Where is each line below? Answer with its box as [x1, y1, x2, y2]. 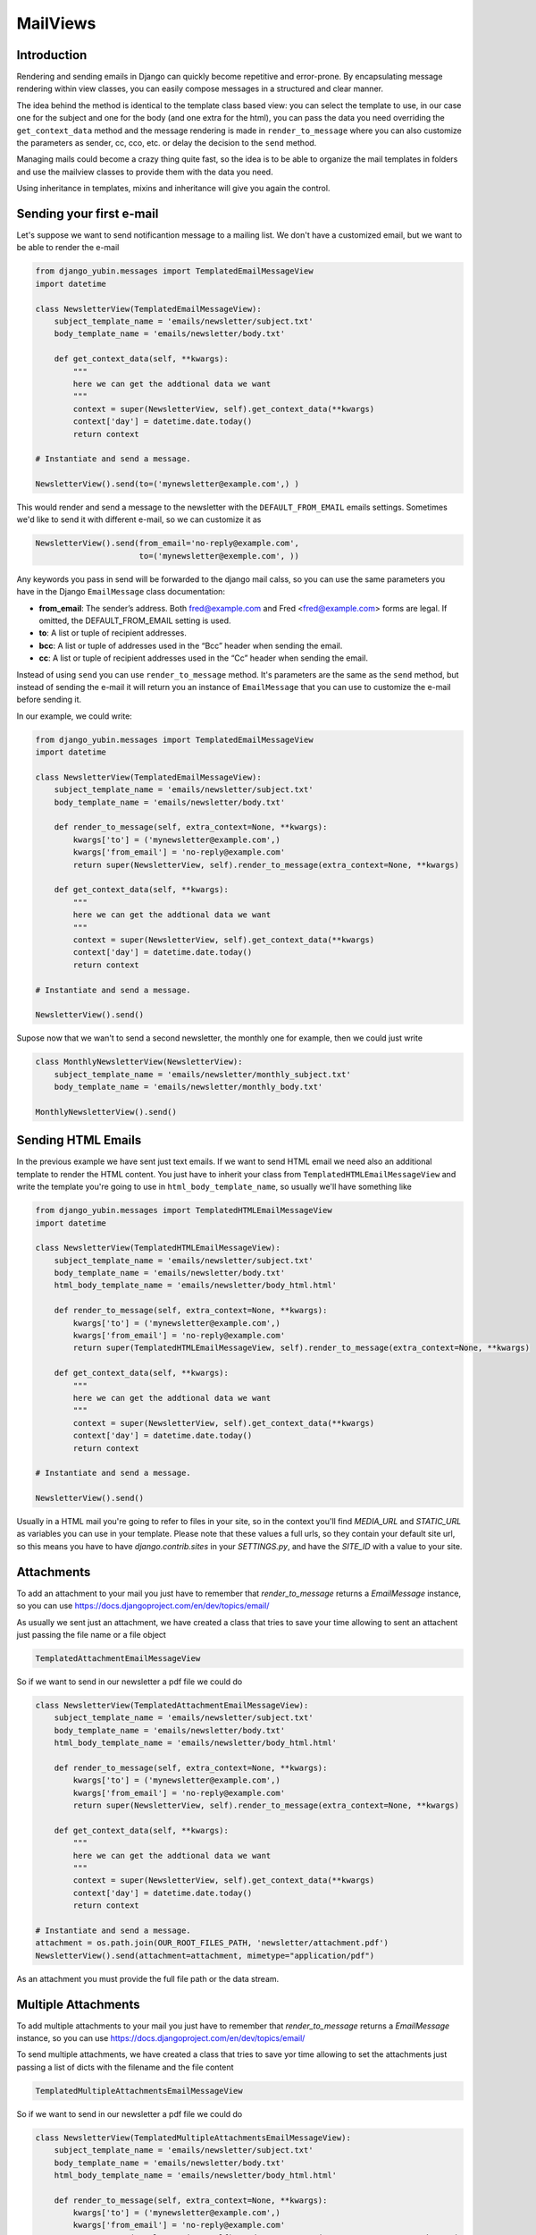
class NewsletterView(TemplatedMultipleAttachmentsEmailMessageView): [35, 2132, 352, 2143]
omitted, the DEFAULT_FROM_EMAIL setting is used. [38, 615, 231, 626]
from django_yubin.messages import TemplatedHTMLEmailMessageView [35, 1205, 332, 1216]
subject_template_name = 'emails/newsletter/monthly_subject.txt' [54, 1069, 352, 1079]
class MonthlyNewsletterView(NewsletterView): [35, 1057, 243, 1067]
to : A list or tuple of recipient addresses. [38, 628, 187, 638]
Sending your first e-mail [16, 207, 159, 221]
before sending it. [16, 694, 82, 705]
